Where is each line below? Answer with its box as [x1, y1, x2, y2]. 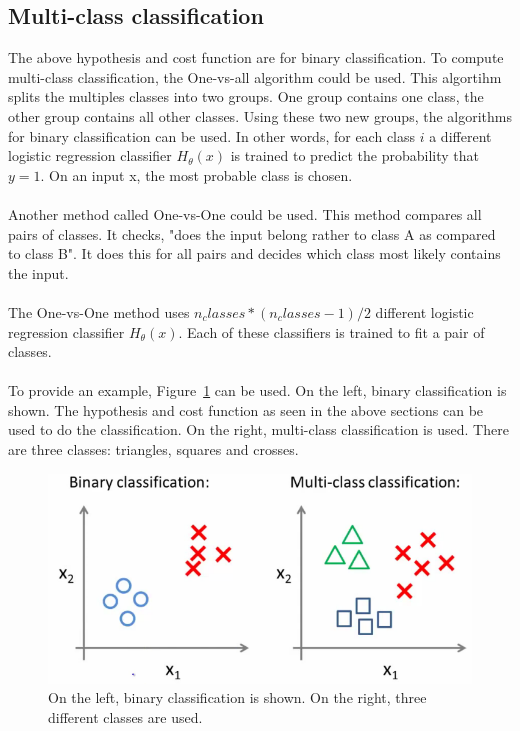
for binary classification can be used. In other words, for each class [8, 125, 416, 146]
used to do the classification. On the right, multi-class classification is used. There [8, 419, 509, 440]
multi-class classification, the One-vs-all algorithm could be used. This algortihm [8, 66, 502, 87]
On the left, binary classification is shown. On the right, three [48, 687, 427, 708]
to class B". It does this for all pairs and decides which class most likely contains [8, 243, 501, 264]
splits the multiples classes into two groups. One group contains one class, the [8, 86, 484, 107]
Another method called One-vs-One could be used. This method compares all [8, 203, 482, 224]
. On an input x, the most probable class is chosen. [40, 164, 353, 185]
